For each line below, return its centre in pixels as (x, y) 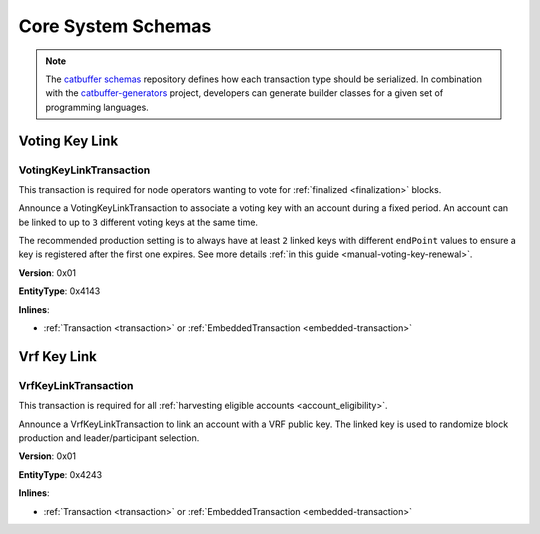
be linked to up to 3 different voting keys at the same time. (138, 222)
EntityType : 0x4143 (59, 291)
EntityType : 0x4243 (60, 474)
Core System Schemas (115, 26)
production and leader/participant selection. (109, 437)
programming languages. (97, 107)
